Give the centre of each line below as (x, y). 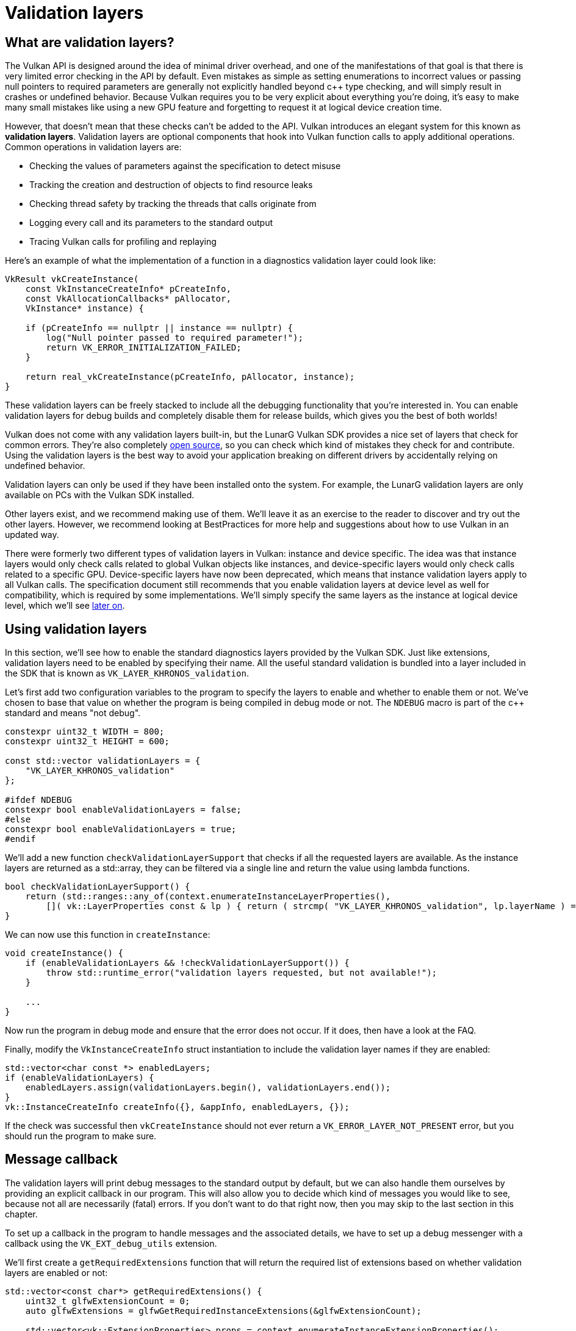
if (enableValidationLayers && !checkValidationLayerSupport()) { (187, 963)
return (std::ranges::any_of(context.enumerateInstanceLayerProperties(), (208, 897)
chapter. (21, 1214)
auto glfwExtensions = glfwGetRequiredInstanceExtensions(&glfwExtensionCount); (223, 1311)
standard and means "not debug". (73, 713)
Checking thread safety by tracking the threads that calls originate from (173, 204)
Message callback (61, 1159)
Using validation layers (76, 629)
